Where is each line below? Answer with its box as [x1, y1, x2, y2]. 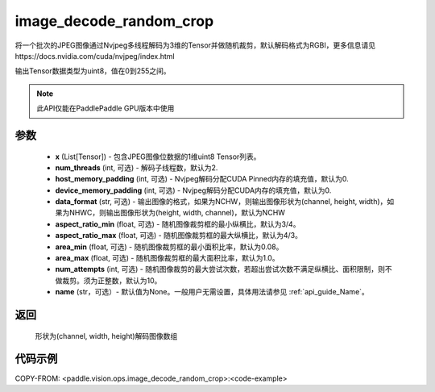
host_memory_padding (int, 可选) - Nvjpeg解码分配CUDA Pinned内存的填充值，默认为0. [55, 174, 350, 184]
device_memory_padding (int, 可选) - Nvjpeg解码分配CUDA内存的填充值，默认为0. [55, 186, 332, 195]
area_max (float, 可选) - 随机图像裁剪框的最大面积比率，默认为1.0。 [55, 253, 280, 263]
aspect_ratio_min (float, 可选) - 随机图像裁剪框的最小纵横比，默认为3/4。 [55, 219, 300, 229]
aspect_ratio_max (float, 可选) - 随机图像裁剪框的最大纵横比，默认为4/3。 [55, 231, 302, 240]
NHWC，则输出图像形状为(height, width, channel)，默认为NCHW [68, 208, 286, 218]
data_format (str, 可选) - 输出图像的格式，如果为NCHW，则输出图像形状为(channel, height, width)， [55, 197, 387, 206]
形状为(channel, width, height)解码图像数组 [35, 331, 178, 340]
